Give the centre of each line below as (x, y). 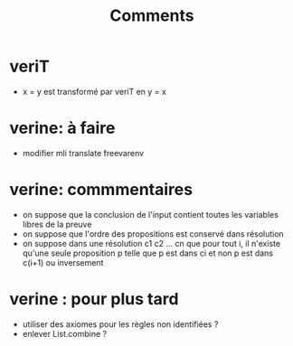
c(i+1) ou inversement (63, 262)
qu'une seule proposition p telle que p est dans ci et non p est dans (148, 253)
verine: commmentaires (101, 190)
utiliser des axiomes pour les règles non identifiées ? (120, 324)
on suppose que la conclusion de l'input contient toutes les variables (150, 214)
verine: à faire (62, 128)
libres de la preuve (57, 224)
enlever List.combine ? (64, 333)
